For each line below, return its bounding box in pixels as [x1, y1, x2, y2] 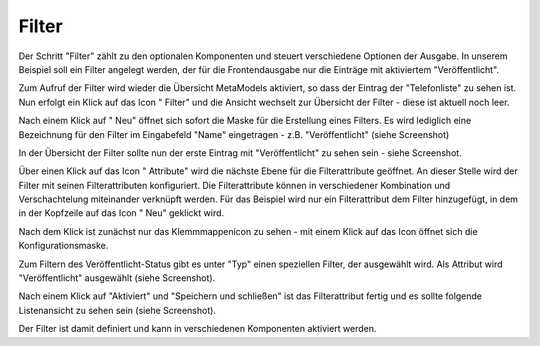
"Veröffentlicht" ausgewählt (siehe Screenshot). [18, 272, 216, 284]
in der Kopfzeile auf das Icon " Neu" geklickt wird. [18, 207, 225, 219]
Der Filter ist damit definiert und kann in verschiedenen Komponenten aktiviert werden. [18, 323, 377, 335]
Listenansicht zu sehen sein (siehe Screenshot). [18, 304, 217, 316]
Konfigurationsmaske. [18, 240, 109, 252]
